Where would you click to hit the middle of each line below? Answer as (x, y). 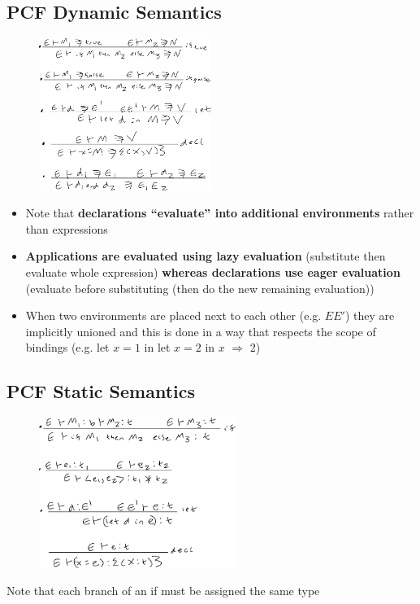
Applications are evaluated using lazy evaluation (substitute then (206, 256)
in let (157, 347)
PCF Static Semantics (101, 391)
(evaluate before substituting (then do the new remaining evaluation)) (200, 288)
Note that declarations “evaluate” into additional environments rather (220, 213)
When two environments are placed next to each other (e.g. (173, 315)
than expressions (67, 228)
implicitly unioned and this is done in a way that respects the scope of (201, 331)
